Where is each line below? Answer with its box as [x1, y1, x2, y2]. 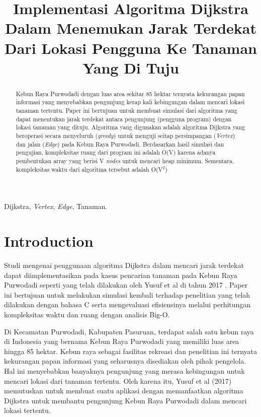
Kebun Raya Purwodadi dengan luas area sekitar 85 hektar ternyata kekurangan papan [16, 89, 245, 98]
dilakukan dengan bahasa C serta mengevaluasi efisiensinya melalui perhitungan [4, 299, 251, 310]
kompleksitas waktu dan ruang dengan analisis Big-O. [4, 309, 170, 319]
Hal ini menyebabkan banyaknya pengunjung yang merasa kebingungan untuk [4, 365, 245, 376]
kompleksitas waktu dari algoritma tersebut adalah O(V [16, 165, 163, 173]
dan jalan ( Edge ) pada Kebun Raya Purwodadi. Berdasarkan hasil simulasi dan [16, 140, 224, 148]
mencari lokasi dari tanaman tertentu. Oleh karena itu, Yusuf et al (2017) [4, 375, 232, 386]
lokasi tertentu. [4, 405, 51, 415]
